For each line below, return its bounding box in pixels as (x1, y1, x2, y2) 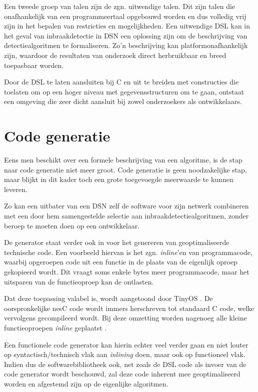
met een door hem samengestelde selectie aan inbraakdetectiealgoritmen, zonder (4, 210, 249, 221)
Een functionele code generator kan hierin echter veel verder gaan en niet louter (4, 339, 248, 349)
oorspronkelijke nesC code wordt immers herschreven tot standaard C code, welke (4, 302, 254, 313)
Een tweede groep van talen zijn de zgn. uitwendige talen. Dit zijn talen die (4, 1, 235, 11)
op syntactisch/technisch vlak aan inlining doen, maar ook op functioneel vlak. (4, 349, 245, 359)
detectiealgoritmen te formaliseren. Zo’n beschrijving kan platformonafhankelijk (4, 40, 248, 50)
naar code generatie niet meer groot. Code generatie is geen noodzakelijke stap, (4, 164, 247, 174)
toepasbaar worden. (4, 59, 64, 70)
